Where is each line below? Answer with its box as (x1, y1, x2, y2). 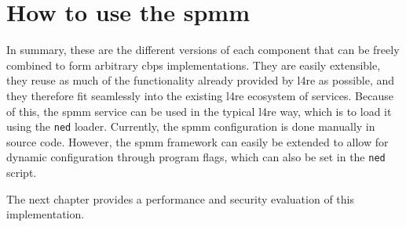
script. (6, 164, 37, 180)
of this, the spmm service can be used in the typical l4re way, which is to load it (6, 103, 392, 119)
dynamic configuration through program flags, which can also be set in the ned (6, 149, 386, 165)
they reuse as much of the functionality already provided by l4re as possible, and (6, 72, 395, 88)
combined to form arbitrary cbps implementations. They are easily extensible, (6, 56, 381, 73)
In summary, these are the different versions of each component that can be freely (6, 41, 400, 58)
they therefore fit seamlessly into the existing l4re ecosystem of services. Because (6, 87, 393, 103)
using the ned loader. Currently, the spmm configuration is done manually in (6, 118, 375, 135)
